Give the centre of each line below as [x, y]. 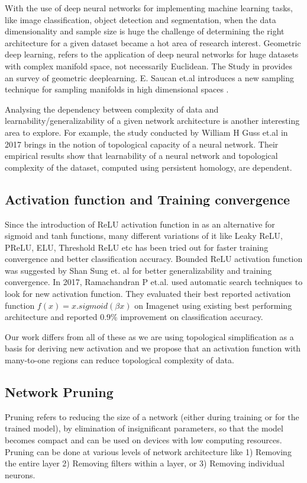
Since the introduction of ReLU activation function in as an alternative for [140, 224]
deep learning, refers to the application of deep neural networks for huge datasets [152, 54]
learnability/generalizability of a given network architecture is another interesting [152, 121]
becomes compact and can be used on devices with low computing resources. [143, 440]
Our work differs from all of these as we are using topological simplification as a [149, 336]
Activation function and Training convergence [148, 199]
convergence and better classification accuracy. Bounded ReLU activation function [154, 259]
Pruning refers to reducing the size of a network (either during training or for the [152, 416]
